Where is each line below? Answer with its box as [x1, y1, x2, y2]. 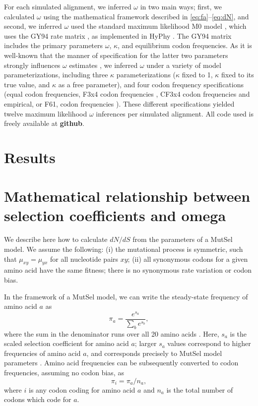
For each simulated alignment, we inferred [4, 1, 131, 11]
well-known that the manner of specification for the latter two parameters [4, 50, 228, 60]
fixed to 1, [182, 69, 213, 80]
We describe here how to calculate [4, 234, 108, 244]
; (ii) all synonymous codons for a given [128, 253, 248, 264]
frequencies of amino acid [4, 348, 81, 358]
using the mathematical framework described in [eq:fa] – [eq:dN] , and [43, 11, 249, 21]
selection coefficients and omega [4, 205, 226, 226]
